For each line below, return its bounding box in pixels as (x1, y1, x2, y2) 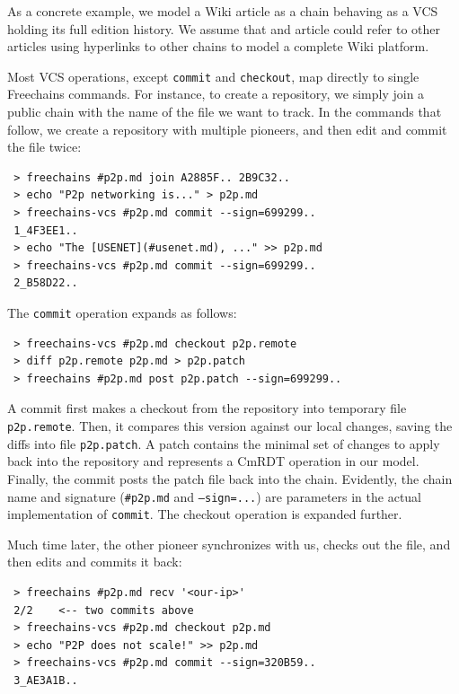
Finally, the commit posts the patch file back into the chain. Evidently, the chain (7, 469, 453, 488)
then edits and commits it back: (7, 552, 182, 571)
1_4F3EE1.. (13, 224, 78, 237)
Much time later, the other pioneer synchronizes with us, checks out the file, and (7, 534, 451, 553)
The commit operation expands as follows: (7, 303, 237, 321)
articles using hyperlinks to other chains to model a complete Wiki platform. (7, 37, 429, 56)
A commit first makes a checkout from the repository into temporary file (7, 399, 407, 417)
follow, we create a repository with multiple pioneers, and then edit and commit (7, 119, 447, 138)
